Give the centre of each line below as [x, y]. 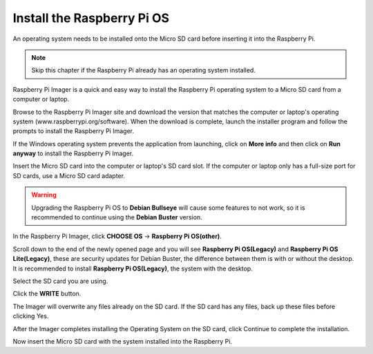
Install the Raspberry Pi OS [91, 18]
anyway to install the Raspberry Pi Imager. [73, 154]
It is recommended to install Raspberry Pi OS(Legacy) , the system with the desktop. [133, 268]
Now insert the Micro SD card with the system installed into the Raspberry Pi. [123, 341]
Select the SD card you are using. [60, 281]
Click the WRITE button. [47, 294]
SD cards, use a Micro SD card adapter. [69, 175]
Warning [44, 195]
